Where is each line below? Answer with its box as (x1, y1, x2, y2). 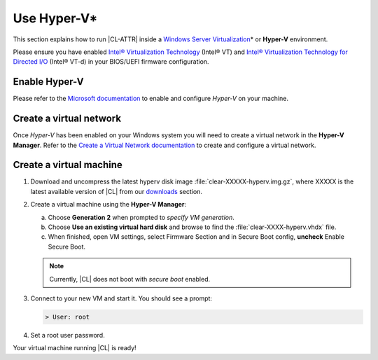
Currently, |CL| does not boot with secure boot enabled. (49, 275, 210, 283)
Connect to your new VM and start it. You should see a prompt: (30, 294, 213, 303)
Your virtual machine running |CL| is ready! (13, 344, 136, 352)
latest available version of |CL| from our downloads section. (30, 187, 203, 195)
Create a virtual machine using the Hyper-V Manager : (30, 200, 187, 209)
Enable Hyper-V (13, 76, 84, 88)
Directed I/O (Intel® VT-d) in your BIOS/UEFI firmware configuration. (13, 57, 209, 66)
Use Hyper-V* (13, 11, 98, 26)
